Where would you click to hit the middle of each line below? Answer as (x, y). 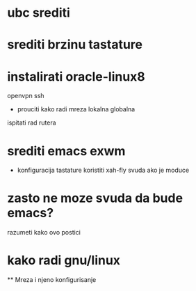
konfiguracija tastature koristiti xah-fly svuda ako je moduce (103, 170)
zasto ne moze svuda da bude (95, 198)
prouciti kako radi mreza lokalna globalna (76, 109)
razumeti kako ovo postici (44, 233)
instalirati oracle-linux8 (76, 76)
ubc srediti (39, 13)
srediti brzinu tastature (75, 45)
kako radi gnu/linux (64, 261)
